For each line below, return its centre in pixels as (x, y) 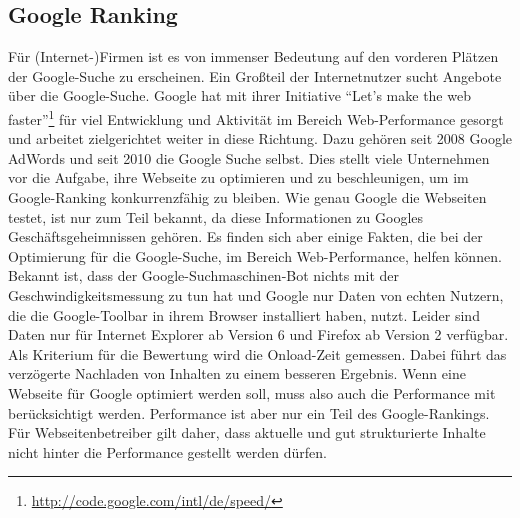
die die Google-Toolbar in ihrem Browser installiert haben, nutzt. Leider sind (244, 314)
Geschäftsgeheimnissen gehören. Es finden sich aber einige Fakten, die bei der (245, 236)
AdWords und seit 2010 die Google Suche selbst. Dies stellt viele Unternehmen (249, 157)
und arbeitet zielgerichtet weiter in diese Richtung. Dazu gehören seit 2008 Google (260, 138)
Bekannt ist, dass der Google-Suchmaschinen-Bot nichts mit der (203, 275)
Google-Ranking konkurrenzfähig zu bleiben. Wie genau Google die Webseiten (247, 197)
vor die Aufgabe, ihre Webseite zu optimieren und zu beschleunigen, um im (238, 177)
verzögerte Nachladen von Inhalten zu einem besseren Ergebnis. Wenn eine (237, 373)
